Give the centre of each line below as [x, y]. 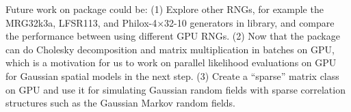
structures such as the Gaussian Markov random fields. [121, 103]
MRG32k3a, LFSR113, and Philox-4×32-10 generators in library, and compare [170, 22]
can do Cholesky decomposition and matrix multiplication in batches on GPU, [170, 49]
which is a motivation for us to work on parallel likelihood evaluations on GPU [171, 62]
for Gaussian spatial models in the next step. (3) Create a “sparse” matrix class [172, 75]
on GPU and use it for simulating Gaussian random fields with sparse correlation [175, 89]
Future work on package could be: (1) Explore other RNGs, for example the [165, 9]
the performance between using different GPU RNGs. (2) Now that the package [173, 36]
